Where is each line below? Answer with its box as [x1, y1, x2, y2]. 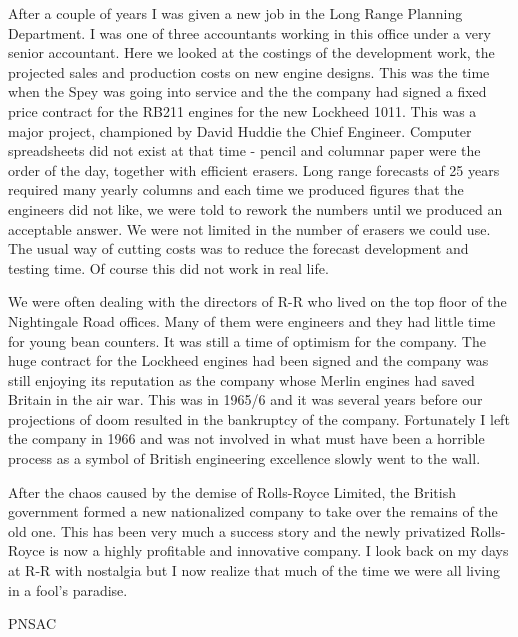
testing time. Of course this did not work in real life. [8, 257, 329, 278]
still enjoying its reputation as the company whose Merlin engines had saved [8, 369, 475, 390]
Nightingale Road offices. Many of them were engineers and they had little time [8, 310, 496, 331]
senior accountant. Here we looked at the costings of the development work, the [8, 42, 495, 63]
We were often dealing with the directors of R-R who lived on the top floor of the [8, 291, 507, 312]
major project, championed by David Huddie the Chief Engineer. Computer [8, 120, 472, 141]
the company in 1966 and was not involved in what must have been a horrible [8, 428, 485, 449]
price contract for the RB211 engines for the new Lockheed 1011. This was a [8, 100, 477, 121]
